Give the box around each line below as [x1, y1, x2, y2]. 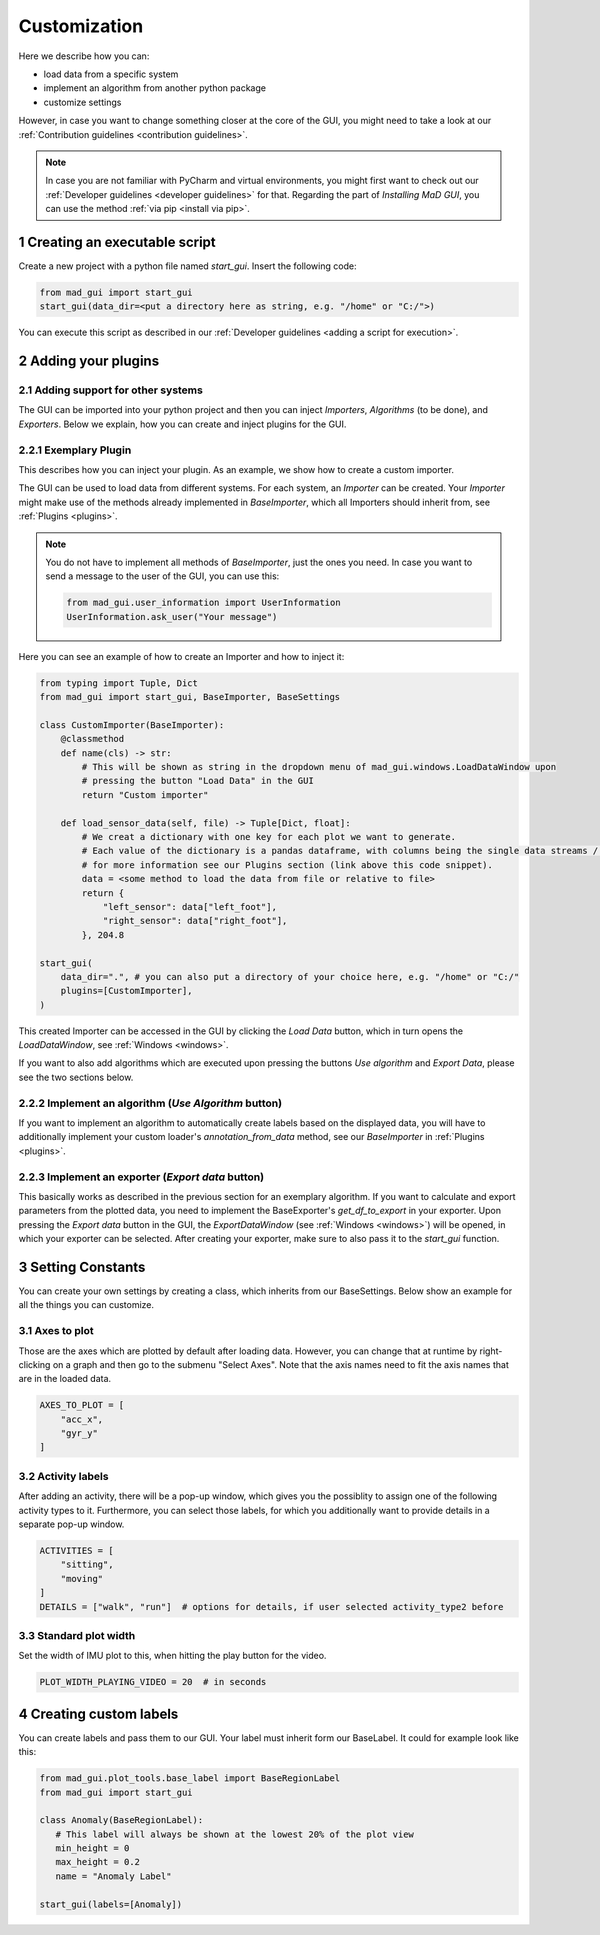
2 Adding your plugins [18, 353, 160, 370]
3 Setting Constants [18, 1258, 146, 1275]
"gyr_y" [60, 1428, 99, 1439]
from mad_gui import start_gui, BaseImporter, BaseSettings [39, 691, 341, 703]
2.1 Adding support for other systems [18, 383, 204, 397]
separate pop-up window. [18, 1518, 125, 1530]
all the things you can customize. [18, 1299, 155, 1311]
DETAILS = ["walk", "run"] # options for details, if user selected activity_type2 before [39, 1601, 504, 1612]
